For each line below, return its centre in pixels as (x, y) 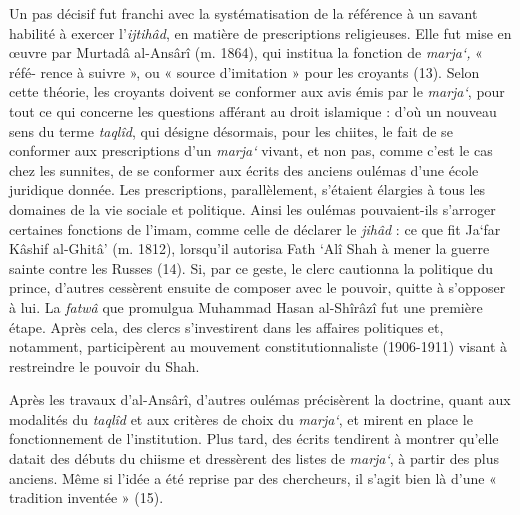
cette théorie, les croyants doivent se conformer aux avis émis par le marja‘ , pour (257, 91)
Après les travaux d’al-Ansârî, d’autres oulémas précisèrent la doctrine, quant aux (260, 399)
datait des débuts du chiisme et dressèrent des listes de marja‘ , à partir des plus (254, 458)
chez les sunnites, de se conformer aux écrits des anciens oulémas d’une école (244, 169)
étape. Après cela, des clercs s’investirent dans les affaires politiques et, (226, 326)
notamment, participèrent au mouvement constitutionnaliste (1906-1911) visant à (258, 346)
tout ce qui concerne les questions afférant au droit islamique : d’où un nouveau (253, 110)
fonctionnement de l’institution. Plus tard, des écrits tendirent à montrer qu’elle (254, 438)
